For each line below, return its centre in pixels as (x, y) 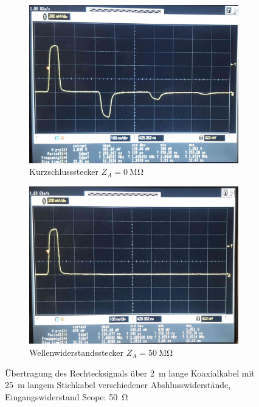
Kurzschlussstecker (64, 172)
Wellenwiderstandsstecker (77, 352)
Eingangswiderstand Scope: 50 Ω (67, 396)
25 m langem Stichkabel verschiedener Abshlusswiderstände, (118, 385)
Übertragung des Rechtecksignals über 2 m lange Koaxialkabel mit (130, 373)
